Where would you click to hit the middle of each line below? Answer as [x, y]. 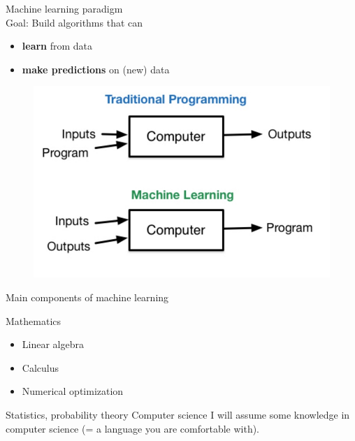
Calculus [40, 367]
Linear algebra [53, 344]
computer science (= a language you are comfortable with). [133, 428]
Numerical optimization [73, 391]
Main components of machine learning [87, 297]
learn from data [57, 46]
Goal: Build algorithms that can [74, 22]
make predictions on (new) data [96, 69]
